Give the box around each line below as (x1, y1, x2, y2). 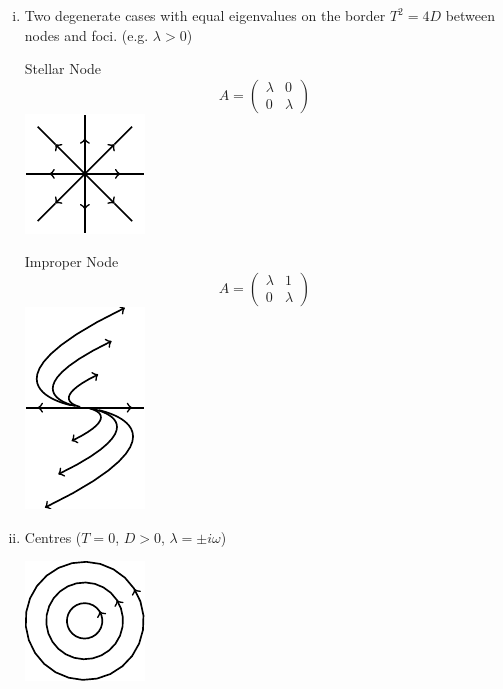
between (445, 5, 496, 25)
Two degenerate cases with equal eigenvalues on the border (24, 5, 386, 25)
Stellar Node (24, 58, 102, 79)
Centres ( (24, 526, 82, 547)
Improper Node (24, 251, 119, 272)
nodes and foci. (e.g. (24, 24, 149, 45)
